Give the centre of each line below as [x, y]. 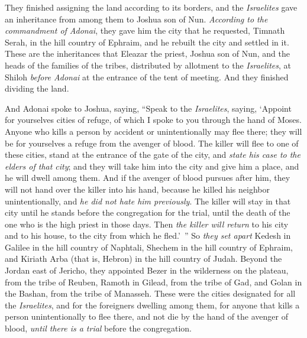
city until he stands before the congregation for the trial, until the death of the [148, 212]
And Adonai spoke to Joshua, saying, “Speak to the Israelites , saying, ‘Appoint [148, 108]
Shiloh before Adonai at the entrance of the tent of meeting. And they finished [147, 77]
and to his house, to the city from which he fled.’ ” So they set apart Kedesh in [148, 235]
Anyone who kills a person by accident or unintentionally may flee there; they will [153, 131]
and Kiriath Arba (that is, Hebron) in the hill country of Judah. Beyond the [143, 259]
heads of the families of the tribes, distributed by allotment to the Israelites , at [148, 65]
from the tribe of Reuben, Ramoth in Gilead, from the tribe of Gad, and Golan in [153, 282]
